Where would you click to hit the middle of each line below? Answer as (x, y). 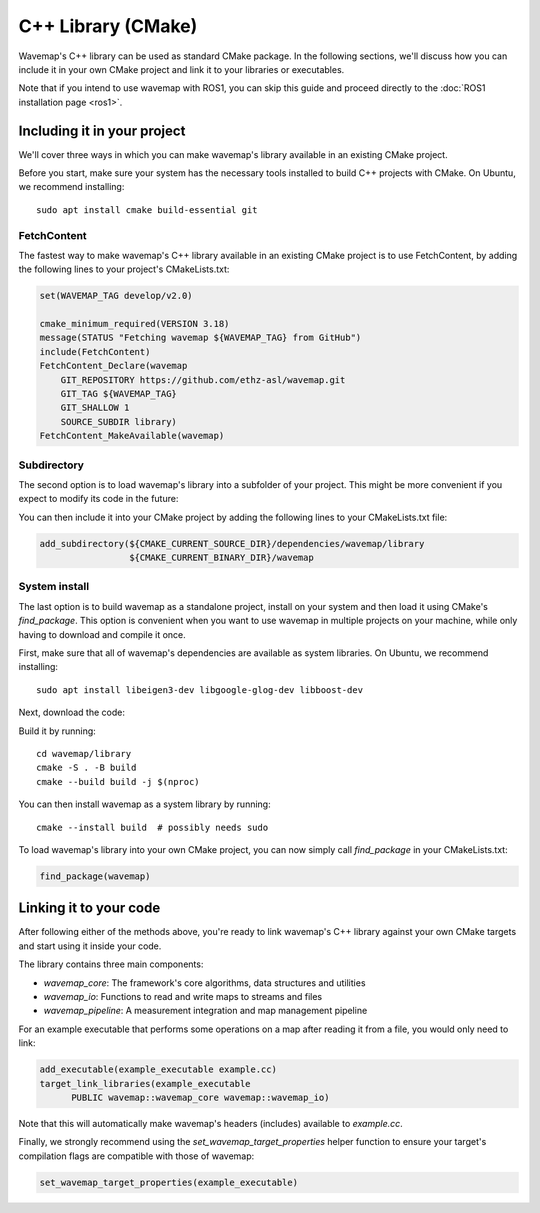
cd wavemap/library (84, 753)
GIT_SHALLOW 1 (95, 408)
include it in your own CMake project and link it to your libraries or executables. (181, 69)
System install (54, 587)
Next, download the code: (71, 712)
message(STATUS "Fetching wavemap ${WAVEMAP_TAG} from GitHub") (200, 338)
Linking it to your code (89, 908)
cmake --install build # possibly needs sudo (152, 827)
